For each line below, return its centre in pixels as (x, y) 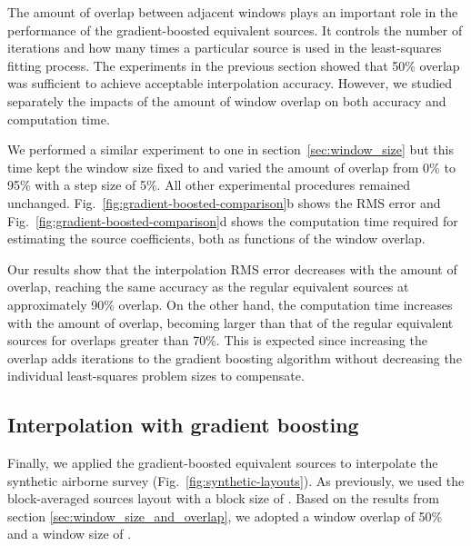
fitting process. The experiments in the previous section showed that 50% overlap (234, 65)
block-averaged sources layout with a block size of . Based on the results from (223, 498)
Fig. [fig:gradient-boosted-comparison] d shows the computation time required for (233, 220)
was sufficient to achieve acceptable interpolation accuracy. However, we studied (230, 83)
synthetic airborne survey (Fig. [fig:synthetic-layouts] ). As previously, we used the (236, 480)
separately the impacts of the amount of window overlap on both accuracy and (227, 100)
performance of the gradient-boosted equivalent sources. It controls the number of (235, 30)
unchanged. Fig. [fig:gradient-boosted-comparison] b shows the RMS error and (224, 202)
